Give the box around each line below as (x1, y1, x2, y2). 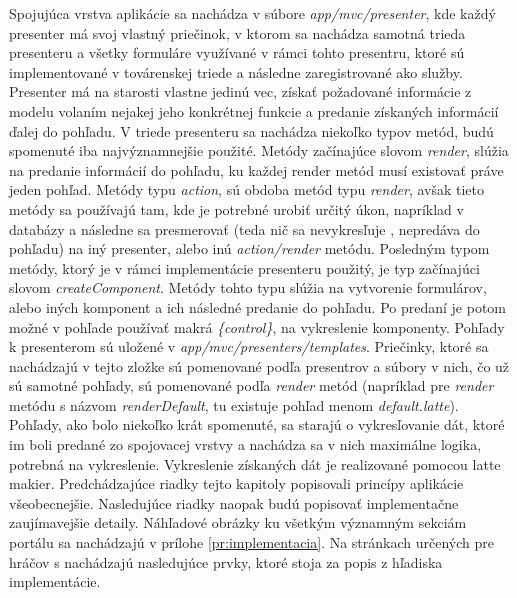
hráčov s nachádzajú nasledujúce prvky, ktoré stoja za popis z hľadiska (9, 551, 443, 572)
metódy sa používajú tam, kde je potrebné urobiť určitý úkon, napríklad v (9, 198, 464, 219)
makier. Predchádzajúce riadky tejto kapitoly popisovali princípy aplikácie (9, 473, 464, 494)
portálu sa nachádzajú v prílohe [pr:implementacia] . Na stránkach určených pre (9, 532, 494, 553)
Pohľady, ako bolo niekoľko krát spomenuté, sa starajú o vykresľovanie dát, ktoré (9, 414, 505, 435)
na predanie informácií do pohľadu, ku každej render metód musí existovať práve (9, 159, 504, 180)
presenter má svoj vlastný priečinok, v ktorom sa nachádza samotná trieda (9, 22, 466, 43)
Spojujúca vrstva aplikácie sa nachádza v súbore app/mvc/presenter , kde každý (9, 3, 496, 23)
